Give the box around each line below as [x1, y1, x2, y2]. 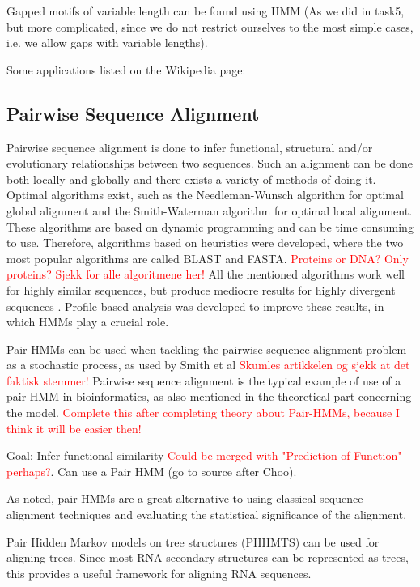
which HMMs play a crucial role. [6, 313, 169, 330]
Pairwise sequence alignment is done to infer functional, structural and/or [6, 138, 373, 155]
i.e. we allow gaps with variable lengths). [6, 34, 208, 51]
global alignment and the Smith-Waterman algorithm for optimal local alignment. [6, 202, 413, 219]
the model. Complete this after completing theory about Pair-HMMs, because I [6, 404, 400, 421]
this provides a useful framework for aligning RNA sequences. [6, 564, 312, 581]
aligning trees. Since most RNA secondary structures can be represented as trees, [6, 549, 409, 566]
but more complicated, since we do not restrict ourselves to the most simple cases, [6, 18, 414, 35]
